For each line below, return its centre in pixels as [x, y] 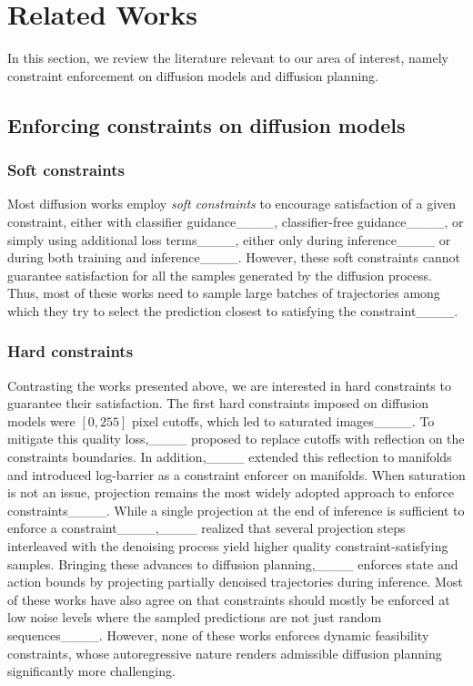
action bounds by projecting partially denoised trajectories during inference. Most [235, 582]
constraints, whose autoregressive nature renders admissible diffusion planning [225, 653]
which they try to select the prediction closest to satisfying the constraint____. [233, 310]
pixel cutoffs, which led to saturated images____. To [283, 420]
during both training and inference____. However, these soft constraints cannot [234, 257]
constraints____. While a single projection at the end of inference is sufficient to [236, 510]
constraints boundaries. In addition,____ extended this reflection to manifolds [230, 457]
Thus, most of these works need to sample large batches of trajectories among [224, 293]
